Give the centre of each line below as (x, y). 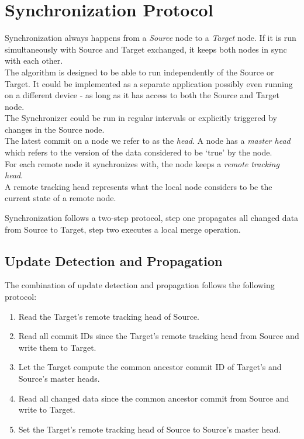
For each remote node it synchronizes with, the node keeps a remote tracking (142, 163)
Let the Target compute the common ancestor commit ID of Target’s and (150, 367)
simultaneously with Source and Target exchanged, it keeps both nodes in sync (146, 49)
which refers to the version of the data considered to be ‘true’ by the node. (139, 152)
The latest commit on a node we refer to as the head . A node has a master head (148, 141)
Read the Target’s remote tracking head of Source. (109, 316)
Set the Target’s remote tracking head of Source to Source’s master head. (150, 429)
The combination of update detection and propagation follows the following (140, 285)
